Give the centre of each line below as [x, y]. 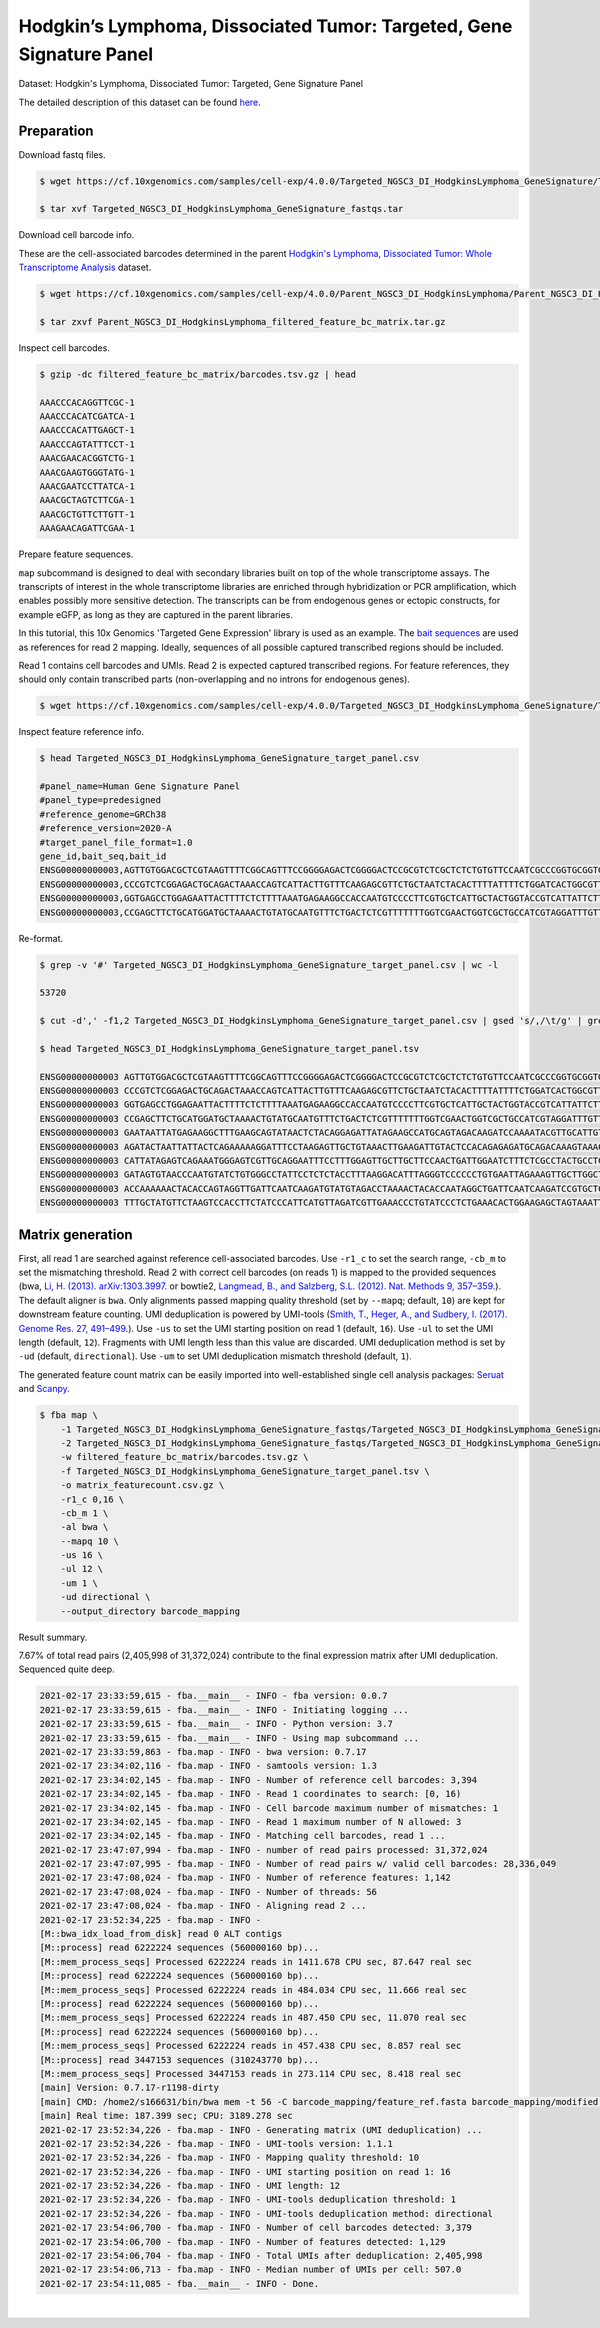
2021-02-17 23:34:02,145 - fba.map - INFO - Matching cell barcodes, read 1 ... [242, 1836]
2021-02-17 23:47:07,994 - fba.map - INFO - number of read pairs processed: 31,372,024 [264, 1849]
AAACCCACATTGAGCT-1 [87, 430]
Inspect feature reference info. [81, 732]
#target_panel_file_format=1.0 [116, 842]
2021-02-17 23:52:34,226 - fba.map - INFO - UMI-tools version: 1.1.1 [216, 2143]
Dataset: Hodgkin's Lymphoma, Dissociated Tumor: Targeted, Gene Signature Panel [191, 84]
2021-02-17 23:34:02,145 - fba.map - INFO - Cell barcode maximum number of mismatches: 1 [269, 1808]
